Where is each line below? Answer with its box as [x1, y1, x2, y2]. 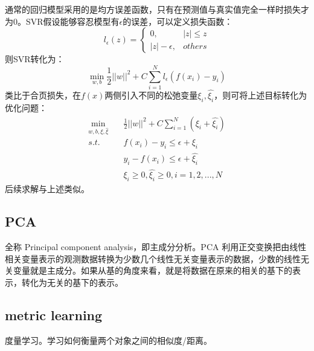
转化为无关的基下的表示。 [21, 275, 123, 288]
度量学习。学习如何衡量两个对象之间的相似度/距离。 [5, 333, 212, 346]
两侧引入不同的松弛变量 [104, 89, 198, 101]
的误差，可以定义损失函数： [123, 14, 233, 27]
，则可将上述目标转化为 [214, 89, 307, 101]
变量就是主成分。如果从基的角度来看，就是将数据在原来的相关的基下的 [13, 264, 292, 277]
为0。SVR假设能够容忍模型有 [5, 14, 120, 27]
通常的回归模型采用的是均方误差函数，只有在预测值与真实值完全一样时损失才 [5, 3, 309, 15]
